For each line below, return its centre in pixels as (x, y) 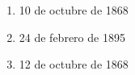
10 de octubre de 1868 (74, 10)
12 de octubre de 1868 (74, 64)
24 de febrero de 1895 (72, 37)
